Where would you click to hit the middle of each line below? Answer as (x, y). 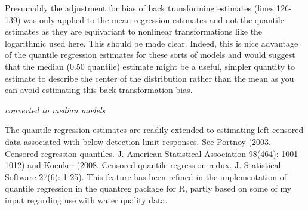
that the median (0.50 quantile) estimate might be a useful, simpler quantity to (150, 66)
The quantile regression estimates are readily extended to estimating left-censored (154, 130)
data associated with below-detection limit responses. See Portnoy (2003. (138, 141)
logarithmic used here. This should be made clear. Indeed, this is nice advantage (152, 43)
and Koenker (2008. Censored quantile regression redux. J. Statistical (154, 165)
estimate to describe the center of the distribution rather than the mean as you (150, 78)
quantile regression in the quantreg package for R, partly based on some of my (148, 188)
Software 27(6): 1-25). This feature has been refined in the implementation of (146, 176)
